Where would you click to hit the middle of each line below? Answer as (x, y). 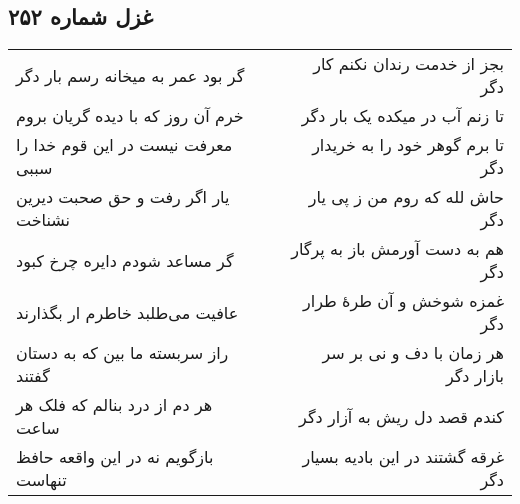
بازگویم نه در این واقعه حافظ (115, 457)
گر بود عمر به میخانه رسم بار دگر (130, 75)
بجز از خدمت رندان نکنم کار (408, 64)
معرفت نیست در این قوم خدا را (124, 145)
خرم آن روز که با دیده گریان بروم (130, 116)
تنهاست (41, 480)
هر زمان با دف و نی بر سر (413, 353)
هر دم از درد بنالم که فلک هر (114, 405)
